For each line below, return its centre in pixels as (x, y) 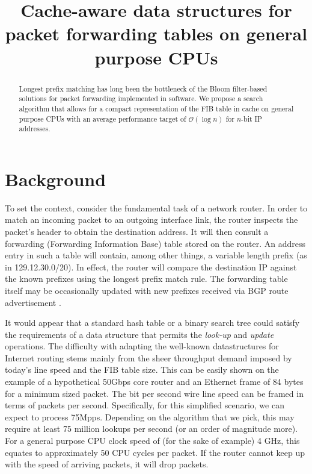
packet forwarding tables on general (156, 33)
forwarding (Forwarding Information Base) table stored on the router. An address (155, 243)
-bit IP (252, 118)
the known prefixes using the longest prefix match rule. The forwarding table (146, 279)
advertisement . (33, 302)
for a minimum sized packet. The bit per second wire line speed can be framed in (154, 393)
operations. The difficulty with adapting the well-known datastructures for (142, 346)
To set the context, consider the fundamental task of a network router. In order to (156, 207)
